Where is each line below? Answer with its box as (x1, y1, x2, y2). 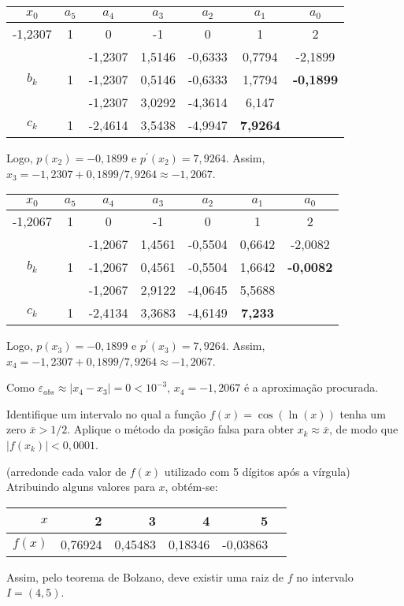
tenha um (339, 405, 386, 422)
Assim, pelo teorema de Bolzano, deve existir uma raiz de (6, 568, 284, 585)
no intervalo (296, 568, 354, 585)
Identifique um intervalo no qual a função (6, 405, 206, 422)
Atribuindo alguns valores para (6, 478, 155, 495)
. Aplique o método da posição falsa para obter (67, 421, 294, 437)
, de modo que (329, 421, 398, 437)
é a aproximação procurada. (243, 379, 379, 396)
